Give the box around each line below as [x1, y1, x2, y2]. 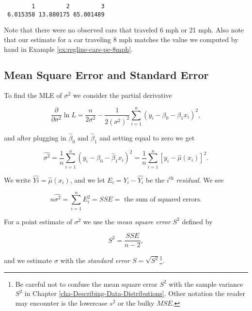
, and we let [70, 174, 105, 185]
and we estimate [4, 255, 52, 265]
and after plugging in [4, 132, 66, 142]
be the [145, 174, 165, 185]
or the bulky [117, 297, 155, 308]
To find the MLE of [4, 90, 62, 100]
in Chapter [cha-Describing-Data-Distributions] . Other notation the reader [24, 288, 246, 298]
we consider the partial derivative [73, 90, 172, 100]
